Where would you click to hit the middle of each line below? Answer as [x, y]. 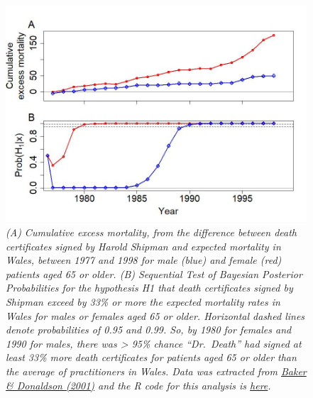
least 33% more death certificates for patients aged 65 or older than [151, 357]
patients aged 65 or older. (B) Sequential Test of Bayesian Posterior [154, 273]
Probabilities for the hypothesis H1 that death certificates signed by [149, 288]
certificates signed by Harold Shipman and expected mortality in [143, 246]
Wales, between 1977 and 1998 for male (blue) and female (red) [144, 260]
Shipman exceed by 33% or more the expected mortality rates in [143, 302]
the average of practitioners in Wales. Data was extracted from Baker [156, 371]
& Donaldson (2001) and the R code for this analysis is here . [138, 385]
